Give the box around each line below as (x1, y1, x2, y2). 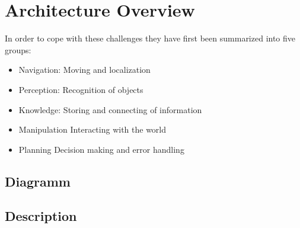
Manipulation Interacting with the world (18, 123, 167, 136)
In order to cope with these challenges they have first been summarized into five (5, 32, 296, 44)
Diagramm (5, 172, 71, 190)
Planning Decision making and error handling (18, 143, 184, 155)
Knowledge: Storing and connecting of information (18, 103, 202, 115)
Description (5, 207, 77, 225)
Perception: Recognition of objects (18, 83, 143, 95)
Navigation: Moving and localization (18, 63, 151, 76)
